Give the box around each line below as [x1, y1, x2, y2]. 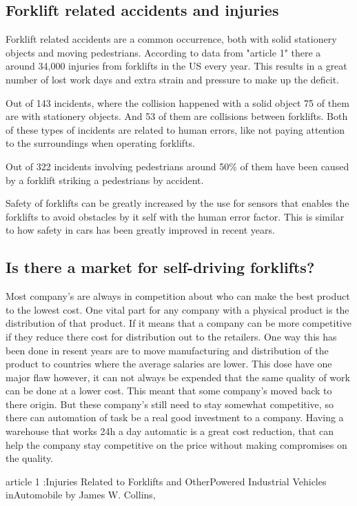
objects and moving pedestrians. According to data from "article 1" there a [6, 45, 321, 59]
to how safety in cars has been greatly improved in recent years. [6, 223, 275, 237]
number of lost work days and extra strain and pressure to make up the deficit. [6, 72, 340, 86]
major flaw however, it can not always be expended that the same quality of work [6, 370, 350, 384]
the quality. [6, 451, 54, 465]
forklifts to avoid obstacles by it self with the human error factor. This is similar [6, 209, 345, 223]
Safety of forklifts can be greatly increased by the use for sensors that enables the [6, 196, 349, 210]
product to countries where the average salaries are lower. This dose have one [6, 356, 332, 371]
